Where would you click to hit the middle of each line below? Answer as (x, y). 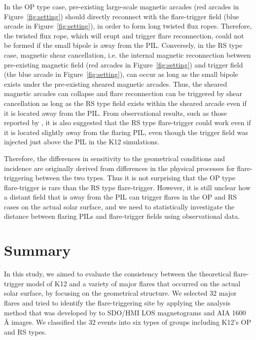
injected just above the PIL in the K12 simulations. (82, 142)
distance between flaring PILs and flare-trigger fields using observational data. (122, 216)
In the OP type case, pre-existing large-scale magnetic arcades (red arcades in (122, 6)
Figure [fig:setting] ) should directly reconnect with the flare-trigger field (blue (122, 16)
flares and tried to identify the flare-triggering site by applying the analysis (117, 302)
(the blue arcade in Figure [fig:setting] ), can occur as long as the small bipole (121, 74)
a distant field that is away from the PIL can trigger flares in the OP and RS (121, 197)
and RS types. (25, 331)
